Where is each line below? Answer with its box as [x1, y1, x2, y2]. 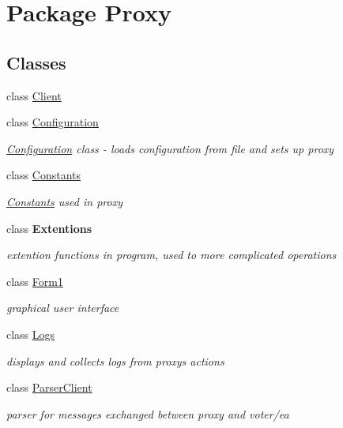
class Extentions [6, 220, 92, 236]
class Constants [6, 167, 81, 183]
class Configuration [6, 114, 99, 130]
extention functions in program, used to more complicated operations [6, 246, 337, 263]
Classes [6, 50, 66, 74]
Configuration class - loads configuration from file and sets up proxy [6, 140, 334, 156]
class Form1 [6, 272, 63, 289]
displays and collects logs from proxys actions [6, 352, 224, 369]
